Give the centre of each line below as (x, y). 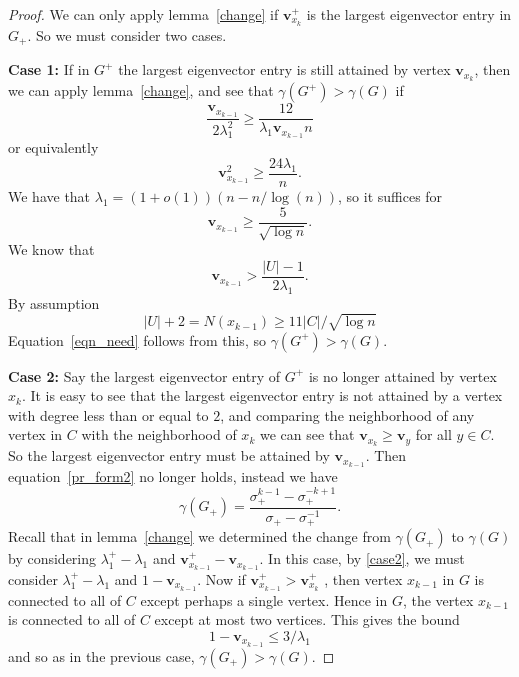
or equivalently (53, 147)
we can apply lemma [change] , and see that (141, 90)
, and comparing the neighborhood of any (347, 414)
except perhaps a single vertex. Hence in (264, 599)
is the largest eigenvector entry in (409, 14)
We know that (51, 249)
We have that (49, 196)
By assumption (54, 302)
